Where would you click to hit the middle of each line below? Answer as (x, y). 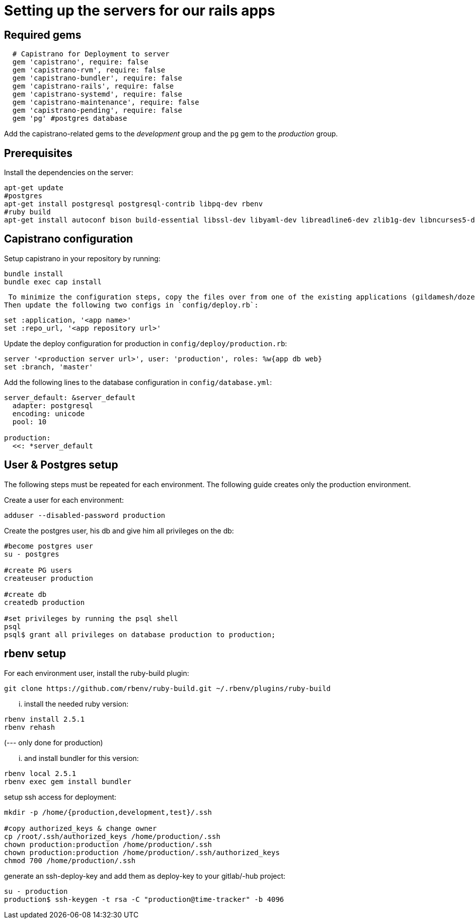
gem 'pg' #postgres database (70, 119)
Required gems (43, 35)
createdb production (45, 602)
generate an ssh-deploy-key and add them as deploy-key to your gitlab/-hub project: (145, 876)
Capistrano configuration (69, 239)
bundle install (34, 274)
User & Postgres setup (61, 465)
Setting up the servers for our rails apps (140, 11)
